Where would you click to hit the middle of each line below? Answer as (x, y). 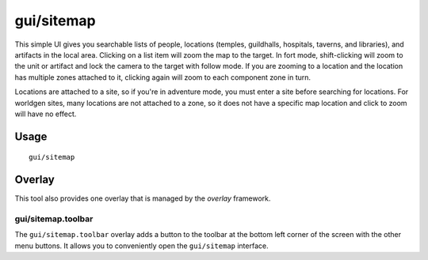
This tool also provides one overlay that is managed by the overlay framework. (143, 198)
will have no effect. (46, 114)
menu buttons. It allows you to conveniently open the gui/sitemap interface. (141, 246)
